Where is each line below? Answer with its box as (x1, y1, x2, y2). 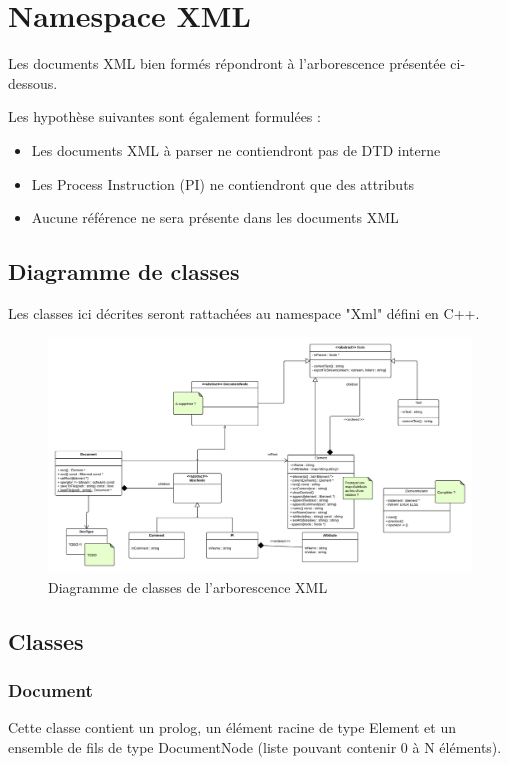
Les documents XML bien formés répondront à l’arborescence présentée (8, 53, 446, 74)
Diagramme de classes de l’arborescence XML (48, 576, 328, 597)
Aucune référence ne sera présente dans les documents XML (31, 207, 399, 228)
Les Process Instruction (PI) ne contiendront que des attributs (31, 173, 415, 194)
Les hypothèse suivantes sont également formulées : (8, 106, 321, 127)
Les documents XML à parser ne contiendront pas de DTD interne (31, 139, 441, 160)
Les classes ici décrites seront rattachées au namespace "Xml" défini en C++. (8, 302, 480, 323)
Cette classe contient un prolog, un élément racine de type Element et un (8, 717, 456, 738)
